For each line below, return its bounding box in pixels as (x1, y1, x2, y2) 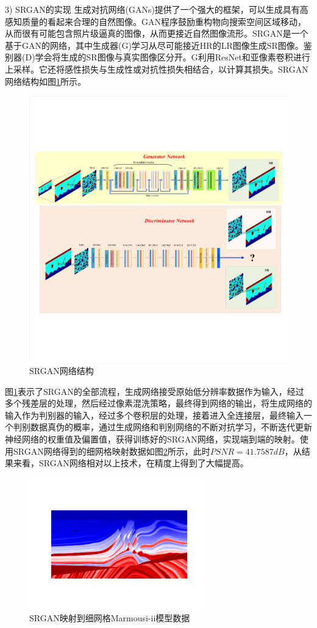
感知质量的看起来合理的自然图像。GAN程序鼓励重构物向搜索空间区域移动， (5, 15, 306, 27)
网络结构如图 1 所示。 (5, 74, 86, 87)
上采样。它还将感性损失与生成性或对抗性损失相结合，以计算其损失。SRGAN (5, 62, 308, 75)
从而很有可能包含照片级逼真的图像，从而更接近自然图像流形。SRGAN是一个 (5, 27, 308, 40)
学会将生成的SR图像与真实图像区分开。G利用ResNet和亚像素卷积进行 (35, 51, 310, 63)
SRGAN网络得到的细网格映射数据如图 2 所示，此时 (13, 444, 210, 457)
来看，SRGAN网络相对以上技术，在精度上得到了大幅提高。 (13, 457, 249, 469)
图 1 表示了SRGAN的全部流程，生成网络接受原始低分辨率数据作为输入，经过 (5, 384, 304, 397)
